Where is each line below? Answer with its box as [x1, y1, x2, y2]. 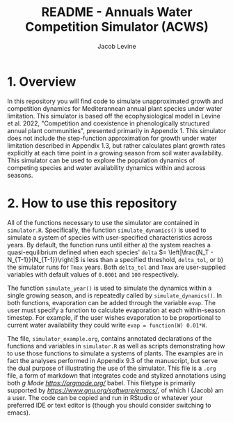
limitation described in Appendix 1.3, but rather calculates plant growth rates [7, 141, 226, 150]
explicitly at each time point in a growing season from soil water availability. [7, 148, 223, 157]
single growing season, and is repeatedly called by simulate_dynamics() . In [7, 291, 223, 300]
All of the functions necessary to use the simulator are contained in [7, 218, 200, 226]
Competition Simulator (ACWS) [25, 19, 209, 35]
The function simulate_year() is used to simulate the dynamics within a [7, 284, 212, 292]
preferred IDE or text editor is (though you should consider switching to [7, 401, 211, 409]
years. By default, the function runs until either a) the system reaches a [7, 240, 211, 249]
